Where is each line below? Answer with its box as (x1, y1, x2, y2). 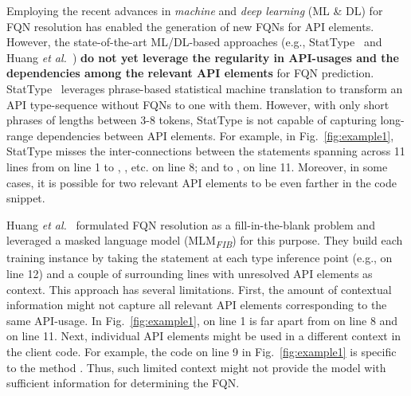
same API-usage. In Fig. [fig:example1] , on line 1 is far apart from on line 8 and (6, 312, 398, 328)
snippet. (6, 190, 45, 206)
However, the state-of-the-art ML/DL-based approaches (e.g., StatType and (6, 33, 382, 50)
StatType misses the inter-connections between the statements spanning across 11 (6, 143, 405, 159)
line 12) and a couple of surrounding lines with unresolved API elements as (6, 265, 373, 282)
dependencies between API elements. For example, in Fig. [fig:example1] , (37, 127, 394, 143)
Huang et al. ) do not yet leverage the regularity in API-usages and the (6, 49, 399, 65)
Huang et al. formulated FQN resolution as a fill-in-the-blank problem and (6, 216, 375, 233)
